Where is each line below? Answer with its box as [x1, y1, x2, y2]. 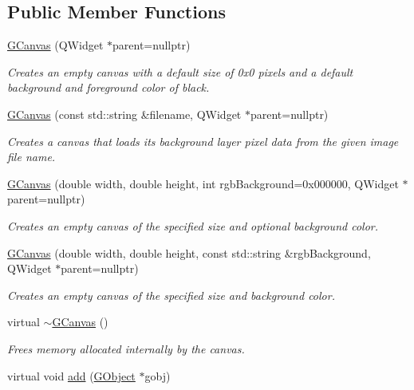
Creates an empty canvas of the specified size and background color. [7, 286, 335, 303]
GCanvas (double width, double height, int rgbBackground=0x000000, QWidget [7, 175, 399, 191]
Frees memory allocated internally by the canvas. [7, 340, 245, 357]
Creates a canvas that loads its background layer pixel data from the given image [7, 132, 399, 149]
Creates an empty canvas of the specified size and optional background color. [7, 217, 378, 234]
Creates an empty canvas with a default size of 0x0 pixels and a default [7, 63, 353, 80]
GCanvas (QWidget [7, 37, 104, 53]
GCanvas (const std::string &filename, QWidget [7, 105, 242, 122]
